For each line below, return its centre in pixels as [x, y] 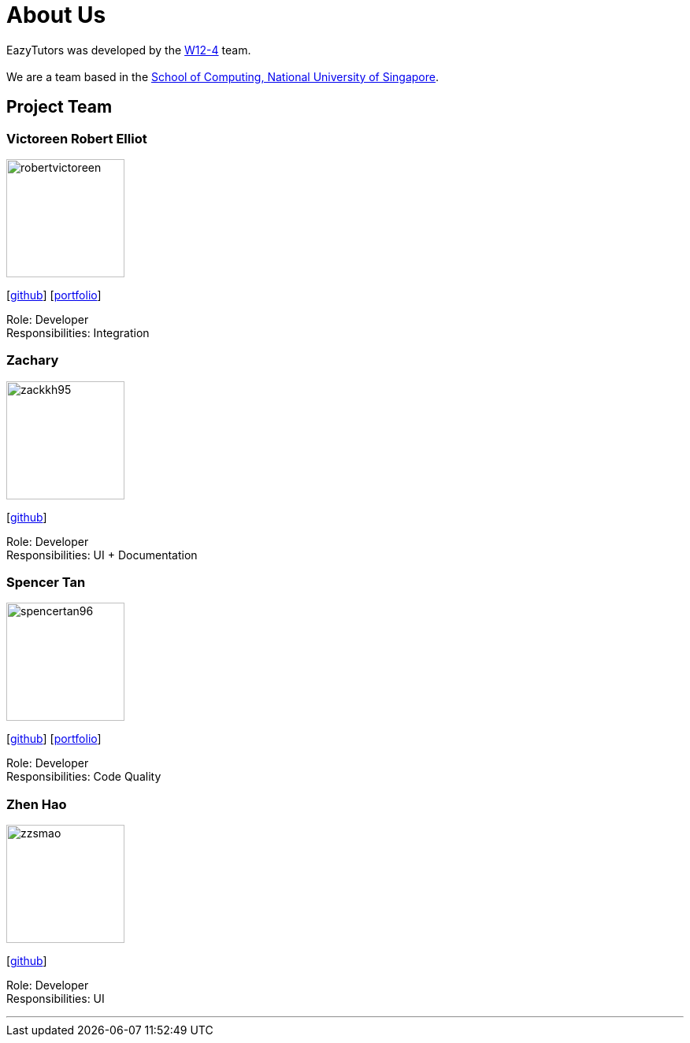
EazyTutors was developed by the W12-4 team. [129, 50]
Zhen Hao [37, 804]
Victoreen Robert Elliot [77, 138]
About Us [56, 15]
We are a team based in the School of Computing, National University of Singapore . [223, 76]
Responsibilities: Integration [78, 332]
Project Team [59, 107]
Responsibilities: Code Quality [84, 777]
